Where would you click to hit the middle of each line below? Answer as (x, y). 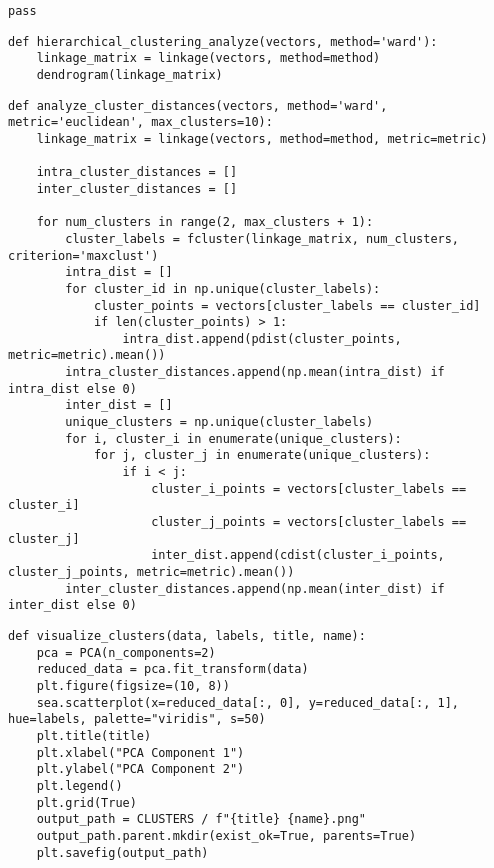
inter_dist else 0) (72, 605)
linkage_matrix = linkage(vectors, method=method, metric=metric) (262, 138)
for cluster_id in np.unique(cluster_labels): (223, 288)
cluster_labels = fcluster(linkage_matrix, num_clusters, (262, 238)
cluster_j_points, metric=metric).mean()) (151, 572)
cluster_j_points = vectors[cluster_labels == (309, 522)
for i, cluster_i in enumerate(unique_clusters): (233, 438)
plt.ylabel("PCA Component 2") (140, 769)
